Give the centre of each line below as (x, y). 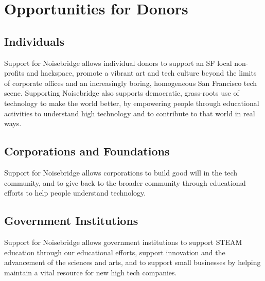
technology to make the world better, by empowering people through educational (132, 103)
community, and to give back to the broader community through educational (125, 182)
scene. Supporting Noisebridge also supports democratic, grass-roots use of (122, 93)
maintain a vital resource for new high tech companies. (91, 272)
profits (14, 73)
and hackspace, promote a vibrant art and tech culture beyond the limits (142, 73)
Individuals (34, 41)
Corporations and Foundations (87, 151)
